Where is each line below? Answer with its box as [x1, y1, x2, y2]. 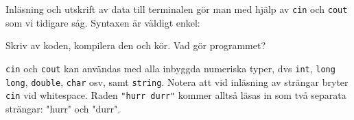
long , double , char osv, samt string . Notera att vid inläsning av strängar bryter [5, 74, 349, 89]
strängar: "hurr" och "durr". [5, 101, 121, 115]
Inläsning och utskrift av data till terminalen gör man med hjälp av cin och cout [5, 2, 348, 16]
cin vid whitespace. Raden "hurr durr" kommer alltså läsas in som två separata [5, 88, 346, 102]
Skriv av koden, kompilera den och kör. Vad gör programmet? [5, 38, 266, 52]
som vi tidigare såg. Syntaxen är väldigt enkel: [5, 15, 200, 29]
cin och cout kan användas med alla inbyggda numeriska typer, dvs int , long [5, 61, 335, 75]
